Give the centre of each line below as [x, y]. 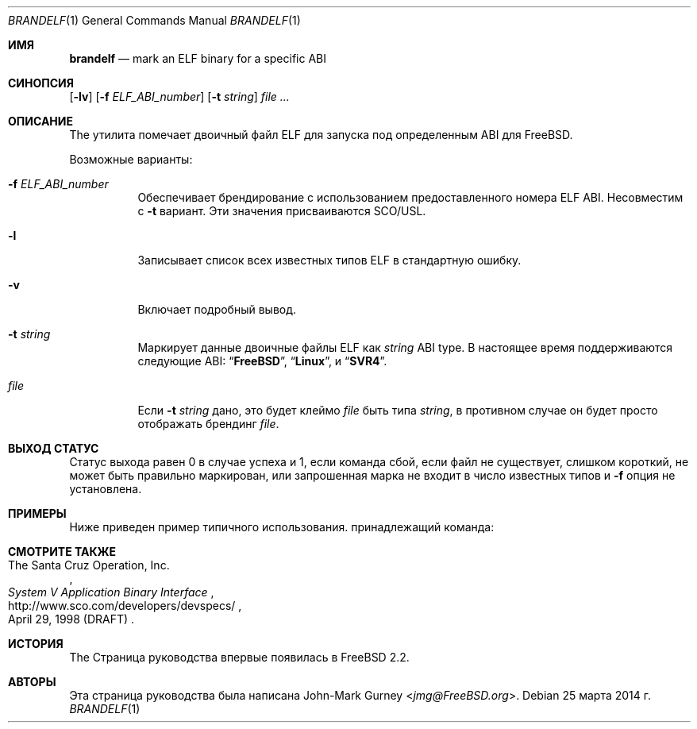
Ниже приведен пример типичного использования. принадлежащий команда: [282, 527]
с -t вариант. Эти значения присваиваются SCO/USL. [282, 211]
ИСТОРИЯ [36, 644]
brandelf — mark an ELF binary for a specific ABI [198, 58]
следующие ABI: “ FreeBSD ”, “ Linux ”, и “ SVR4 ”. [262, 361]
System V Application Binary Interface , [111, 592]
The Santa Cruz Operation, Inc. [89, 565]
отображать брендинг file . [208, 424]
